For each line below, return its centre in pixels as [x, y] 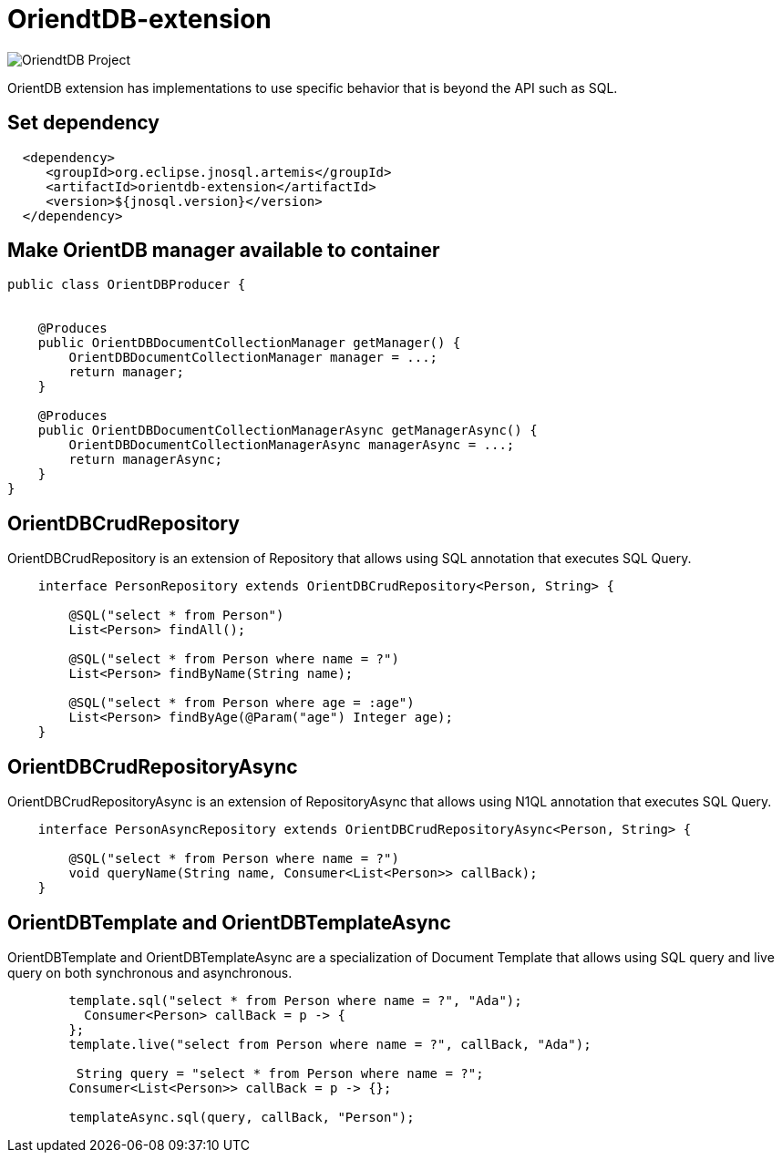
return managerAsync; [146, 460]
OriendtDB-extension [139, 19]
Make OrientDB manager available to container [224, 251]
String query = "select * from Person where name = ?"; [280, 1073]
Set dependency [83, 123]
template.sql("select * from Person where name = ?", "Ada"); [295, 1000]
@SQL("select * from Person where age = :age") [242, 703]
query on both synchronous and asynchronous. [150, 972]
